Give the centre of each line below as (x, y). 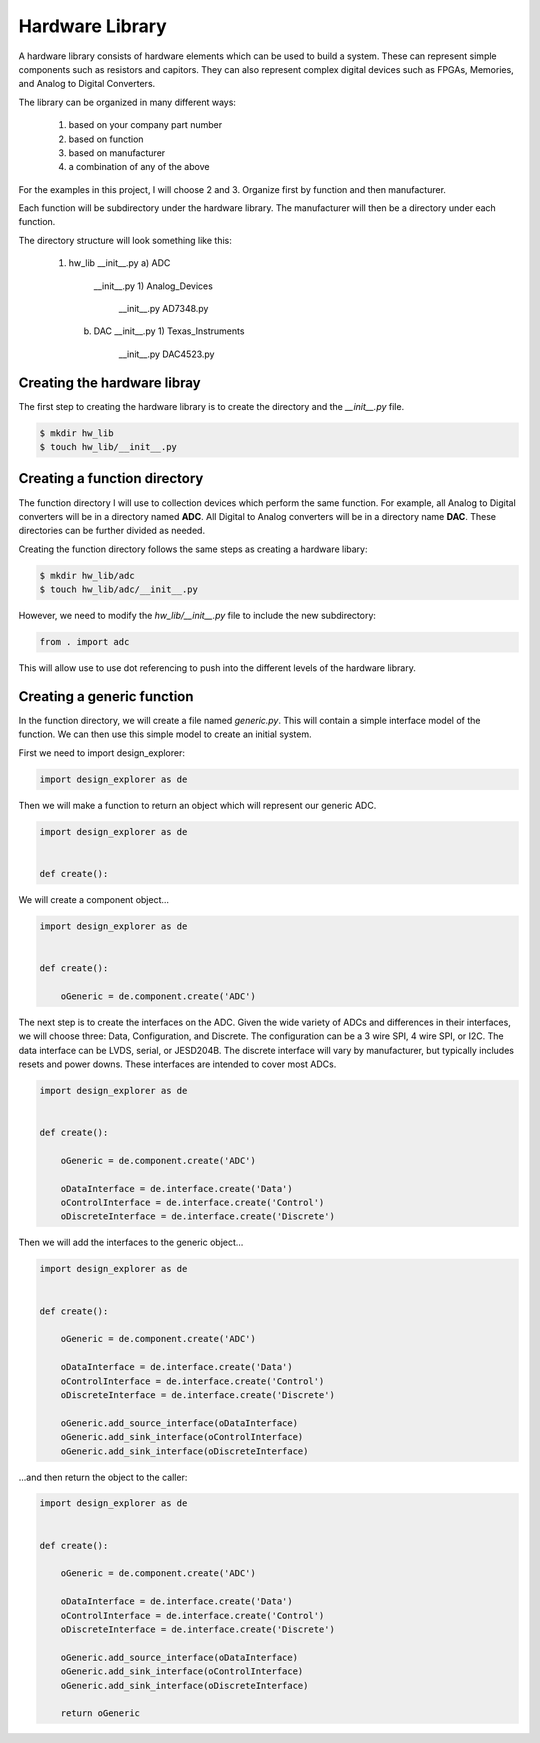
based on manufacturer (117, 152)
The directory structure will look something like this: (125, 240)
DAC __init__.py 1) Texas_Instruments (169, 331)
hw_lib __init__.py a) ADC (119, 263)
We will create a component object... (94, 899)
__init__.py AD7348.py (163, 309)
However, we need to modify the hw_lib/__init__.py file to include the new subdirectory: (197, 616)
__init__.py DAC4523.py (166, 354)
